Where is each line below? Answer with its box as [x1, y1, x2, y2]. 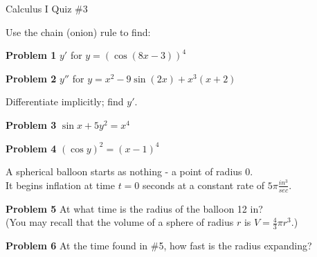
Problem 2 [6, 71, 57, 85]
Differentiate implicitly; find [6, 94, 124, 109]
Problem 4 [6, 141, 57, 155]
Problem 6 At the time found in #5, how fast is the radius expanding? [6, 238, 312, 252]
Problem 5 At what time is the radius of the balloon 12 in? [6, 201, 263, 215]
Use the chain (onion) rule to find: [6, 24, 151, 39]
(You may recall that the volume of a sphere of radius [6, 215, 234, 229]
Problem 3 [6, 117, 57, 132]
